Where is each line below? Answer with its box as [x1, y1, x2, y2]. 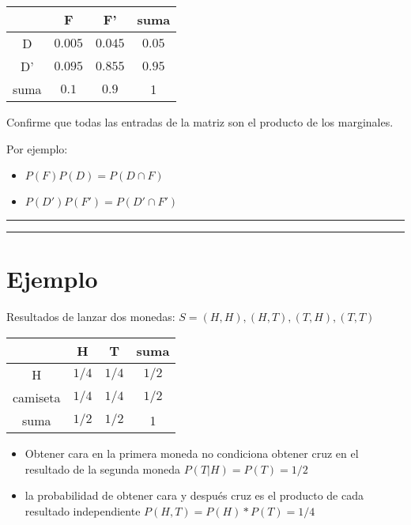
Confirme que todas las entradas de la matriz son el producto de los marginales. [6, 114, 394, 130]
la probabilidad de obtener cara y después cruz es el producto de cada [25, 487, 364, 504]
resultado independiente [25, 502, 141, 519]
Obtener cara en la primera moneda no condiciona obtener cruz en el [25, 444, 359, 461]
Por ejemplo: [6, 140, 68, 157]
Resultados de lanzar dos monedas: [6, 308, 175, 325]
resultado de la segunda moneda [25, 460, 180, 477]
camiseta [13, 387, 61, 406]
